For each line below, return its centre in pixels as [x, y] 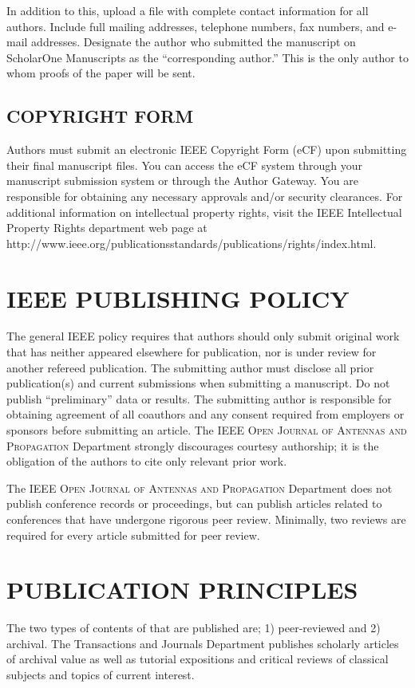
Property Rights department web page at [107, 228]
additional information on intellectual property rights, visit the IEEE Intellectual [204, 212]
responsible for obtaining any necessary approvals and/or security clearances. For [205, 196]
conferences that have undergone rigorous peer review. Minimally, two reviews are [206, 519]
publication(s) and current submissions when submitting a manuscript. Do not [198, 383]
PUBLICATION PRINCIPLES [182, 590]
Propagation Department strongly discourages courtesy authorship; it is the [193, 445]
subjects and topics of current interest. [101, 675]
